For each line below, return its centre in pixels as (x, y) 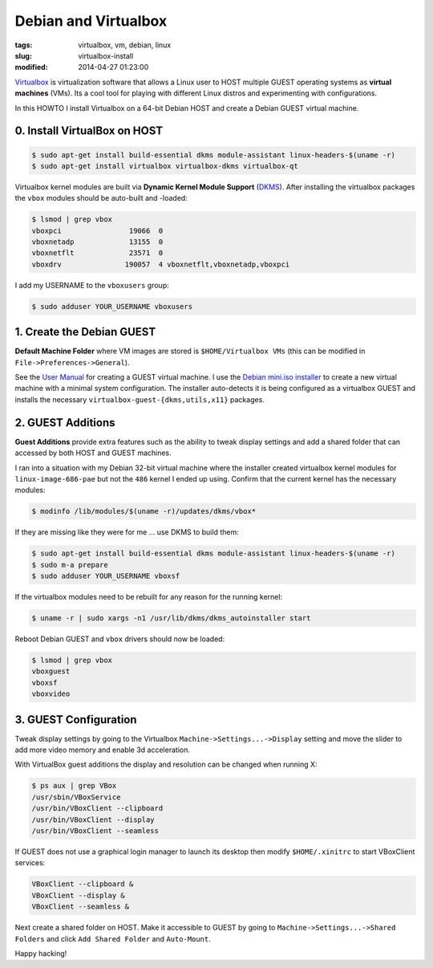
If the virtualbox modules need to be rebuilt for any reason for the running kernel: (149, 597)
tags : (24, 45)
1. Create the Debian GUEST (85, 332)
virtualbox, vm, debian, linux (125, 45)
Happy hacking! (41, 953)
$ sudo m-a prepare (70, 565)
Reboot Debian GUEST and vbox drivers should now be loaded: (120, 639)
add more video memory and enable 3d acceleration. (102, 750)
